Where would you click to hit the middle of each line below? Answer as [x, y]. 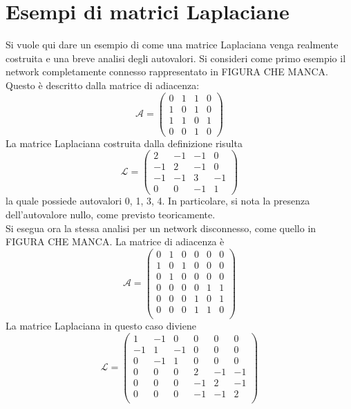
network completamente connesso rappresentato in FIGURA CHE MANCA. [167, 72]
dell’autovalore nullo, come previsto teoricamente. [111, 215]
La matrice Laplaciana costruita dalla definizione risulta [124, 143]
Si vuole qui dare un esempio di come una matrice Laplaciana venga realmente [172, 45]
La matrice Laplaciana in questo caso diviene [101, 326]
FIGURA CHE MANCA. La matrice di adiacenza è [115, 241]
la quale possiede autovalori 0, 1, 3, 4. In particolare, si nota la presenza [158, 201]
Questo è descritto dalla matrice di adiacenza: [103, 85]
